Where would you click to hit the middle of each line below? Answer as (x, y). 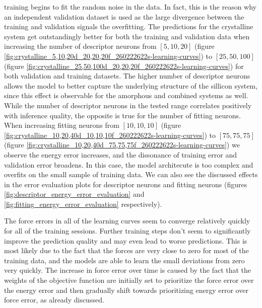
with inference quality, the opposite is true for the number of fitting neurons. (122, 115)
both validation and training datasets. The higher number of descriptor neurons (127, 76)
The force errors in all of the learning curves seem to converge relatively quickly (127, 221)
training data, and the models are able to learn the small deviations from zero (124, 260)
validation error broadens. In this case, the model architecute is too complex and (129, 164)
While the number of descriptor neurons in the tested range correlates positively (128, 105)
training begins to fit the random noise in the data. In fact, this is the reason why (130, 7)
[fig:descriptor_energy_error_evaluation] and (74, 194)
